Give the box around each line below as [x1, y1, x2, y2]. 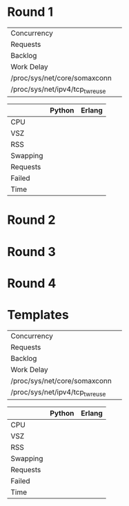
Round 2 [7, 212, 56, 228]
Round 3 [7, 244, 57, 260]
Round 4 [7, 275, 57, 291]
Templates [7, 306, 69, 322]
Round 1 [7, 4, 54, 20]
